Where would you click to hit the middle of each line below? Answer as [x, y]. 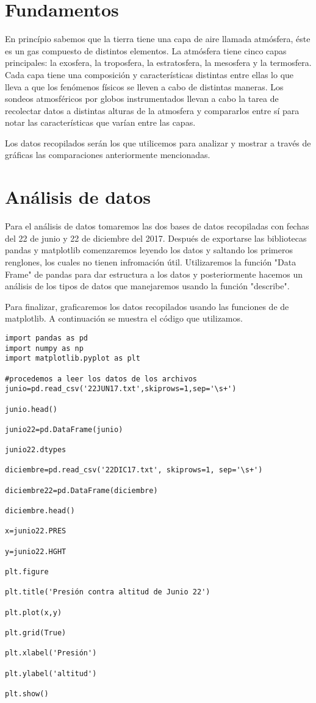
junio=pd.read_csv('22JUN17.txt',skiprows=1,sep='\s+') [121, 389]
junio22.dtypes [36, 450]
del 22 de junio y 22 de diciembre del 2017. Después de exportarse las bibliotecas [156, 238]
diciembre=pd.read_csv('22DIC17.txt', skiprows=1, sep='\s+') [134, 470]
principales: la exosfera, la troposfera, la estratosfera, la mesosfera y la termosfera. [158, 63]
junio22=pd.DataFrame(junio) [64, 429]
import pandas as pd [47, 338]
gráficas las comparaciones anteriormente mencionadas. [108, 155]
